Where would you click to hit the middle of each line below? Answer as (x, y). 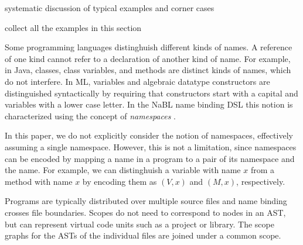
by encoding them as (120, 181)
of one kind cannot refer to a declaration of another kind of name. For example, (148, 58)
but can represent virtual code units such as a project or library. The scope (139, 224)
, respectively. (261, 181)
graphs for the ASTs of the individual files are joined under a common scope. (143, 235)
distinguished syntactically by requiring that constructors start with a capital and (151, 93)
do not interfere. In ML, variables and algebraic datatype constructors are (137, 81)
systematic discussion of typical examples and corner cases (110, 8)
